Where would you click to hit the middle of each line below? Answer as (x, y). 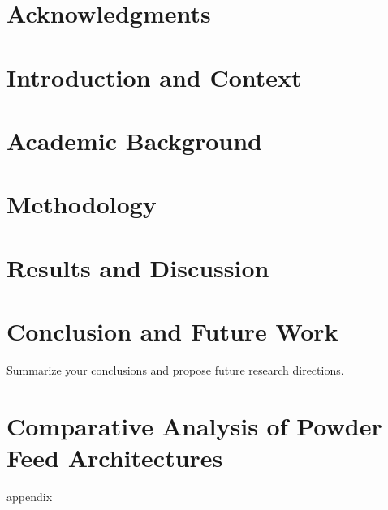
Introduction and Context (154, 77)
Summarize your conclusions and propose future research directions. (175, 370)
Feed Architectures (115, 457)
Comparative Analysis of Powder (194, 425)
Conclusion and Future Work (172, 331)
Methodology (82, 204)
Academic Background (134, 140)
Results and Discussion (138, 267)
